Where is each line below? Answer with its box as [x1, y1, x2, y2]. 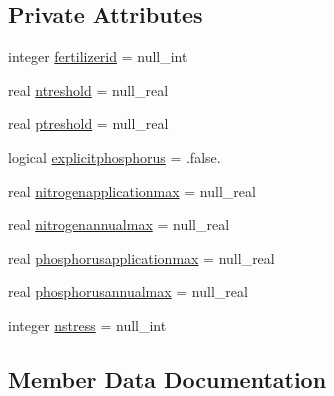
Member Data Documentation [8, 363, 327, 394]
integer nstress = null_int [8, 314, 167, 335]
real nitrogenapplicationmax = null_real [8, 180, 256, 201]
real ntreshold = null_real [8, 79, 169, 100]
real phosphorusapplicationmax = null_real [8, 247, 275, 268]
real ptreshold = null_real [8, 113, 169, 134]
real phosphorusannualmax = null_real [8, 281, 248, 302]
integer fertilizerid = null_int [8, 46, 188, 67]
